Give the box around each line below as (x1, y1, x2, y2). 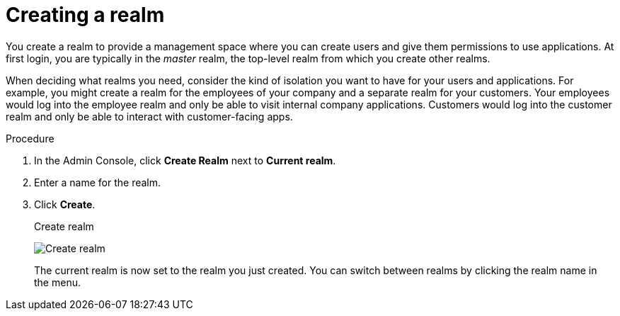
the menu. (34, 276, 81, 288)
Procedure (6, 132, 54, 145)
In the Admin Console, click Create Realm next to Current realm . (34, 154, 336, 167)
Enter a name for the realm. (34, 176, 161, 188)
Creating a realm (6, 3, 165, 27)
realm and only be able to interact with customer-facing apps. (6, 110, 293, 123)
